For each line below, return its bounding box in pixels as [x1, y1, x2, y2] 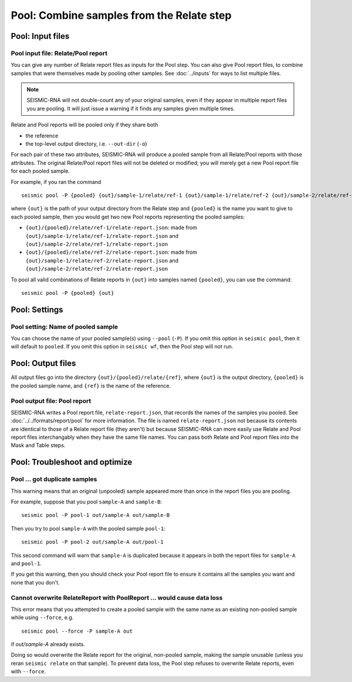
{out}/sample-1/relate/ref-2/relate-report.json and [25, 257, 179, 264]
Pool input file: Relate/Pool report [11, 49, 108, 57]
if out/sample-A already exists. [11, 641, 85, 648]
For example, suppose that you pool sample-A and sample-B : [11, 498, 163, 505]
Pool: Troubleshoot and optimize [11, 457, 133, 467]
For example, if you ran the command [11, 178, 101, 185]
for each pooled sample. [11, 167, 70, 174]
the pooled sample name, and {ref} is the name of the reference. [11, 382, 171, 389]
